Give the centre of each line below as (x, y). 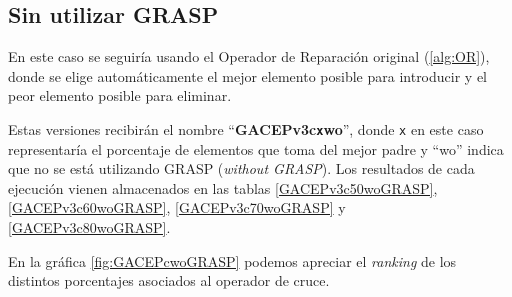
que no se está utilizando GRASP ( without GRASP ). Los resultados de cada (241, 168)
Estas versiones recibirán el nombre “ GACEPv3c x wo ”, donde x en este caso (246, 128)
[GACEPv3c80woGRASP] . (89, 227)
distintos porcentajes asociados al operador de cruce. (169, 280)
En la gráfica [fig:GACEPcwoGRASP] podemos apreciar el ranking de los (232, 260)
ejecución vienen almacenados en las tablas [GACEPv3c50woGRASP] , (223, 187)
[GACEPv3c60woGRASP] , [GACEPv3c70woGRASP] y (177, 207)
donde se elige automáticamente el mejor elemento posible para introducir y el (247, 75)
